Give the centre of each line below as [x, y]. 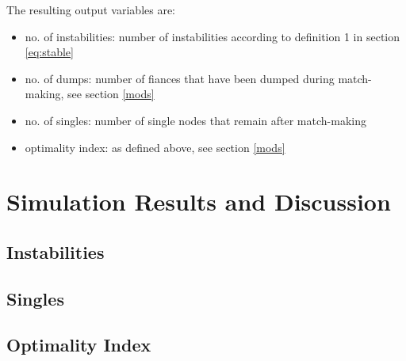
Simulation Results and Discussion [199, 201]
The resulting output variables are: [91, 9]
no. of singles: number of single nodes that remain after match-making [195, 120]
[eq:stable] [49, 52]
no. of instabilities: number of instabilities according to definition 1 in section [213, 36]
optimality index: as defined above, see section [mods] [155, 147]
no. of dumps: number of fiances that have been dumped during [180, 78]
